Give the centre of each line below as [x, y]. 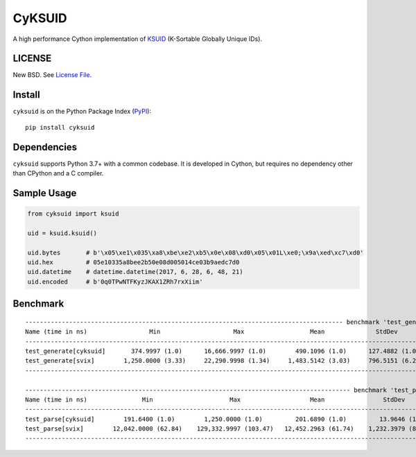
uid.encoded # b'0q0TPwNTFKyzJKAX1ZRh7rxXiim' [115, 282]
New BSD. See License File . [52, 75]
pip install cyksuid [60, 127]
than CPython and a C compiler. [58, 173]
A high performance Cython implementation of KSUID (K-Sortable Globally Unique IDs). [138, 39]
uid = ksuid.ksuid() [62, 233]
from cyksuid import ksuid [73, 214]
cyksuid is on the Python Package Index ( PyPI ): [82, 112]
